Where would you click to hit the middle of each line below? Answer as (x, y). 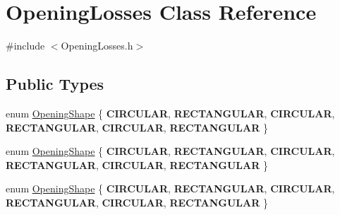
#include (25, 46)
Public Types (55, 84)
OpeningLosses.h (97, 46)
